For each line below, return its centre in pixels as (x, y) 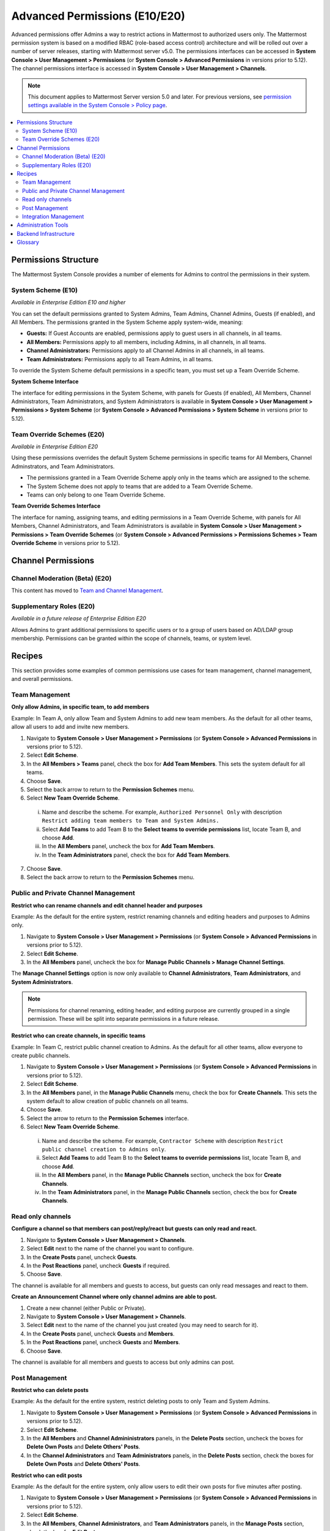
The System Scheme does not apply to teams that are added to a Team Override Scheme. (140, 486)
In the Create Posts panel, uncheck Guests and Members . (101, 1334)
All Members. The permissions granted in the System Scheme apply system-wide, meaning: (127, 322)
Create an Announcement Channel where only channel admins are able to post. (114, 1297)
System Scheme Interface (45, 382)
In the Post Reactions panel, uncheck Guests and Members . (103, 1342)
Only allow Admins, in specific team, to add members (80, 707)
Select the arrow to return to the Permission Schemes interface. (108, 1118)
